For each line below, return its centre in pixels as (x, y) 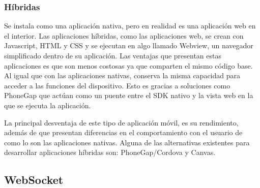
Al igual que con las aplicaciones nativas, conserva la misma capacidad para (122, 75)
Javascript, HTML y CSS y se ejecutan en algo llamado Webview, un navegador (129, 45)
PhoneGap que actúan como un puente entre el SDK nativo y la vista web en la (129, 95)
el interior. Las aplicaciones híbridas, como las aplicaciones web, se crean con (124, 35)
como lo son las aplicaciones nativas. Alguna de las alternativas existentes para (127, 142)
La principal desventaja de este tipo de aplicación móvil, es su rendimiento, (121, 122)
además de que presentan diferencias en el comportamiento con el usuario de (123, 132)
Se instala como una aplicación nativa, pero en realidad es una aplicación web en (130, 26)
